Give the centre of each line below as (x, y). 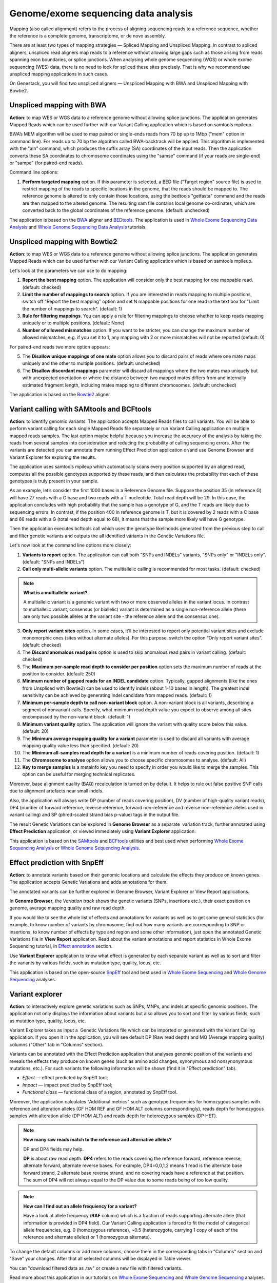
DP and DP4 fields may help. (54, 1149)
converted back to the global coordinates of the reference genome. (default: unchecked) (116, 210)
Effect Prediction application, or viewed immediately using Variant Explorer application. (103, 831)
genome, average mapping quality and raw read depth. (67, 908)
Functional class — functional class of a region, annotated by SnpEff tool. (100, 1092)
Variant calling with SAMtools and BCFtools (80, 409)
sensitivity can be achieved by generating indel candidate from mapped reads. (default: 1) (117, 695)
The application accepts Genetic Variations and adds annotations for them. (88, 882)
